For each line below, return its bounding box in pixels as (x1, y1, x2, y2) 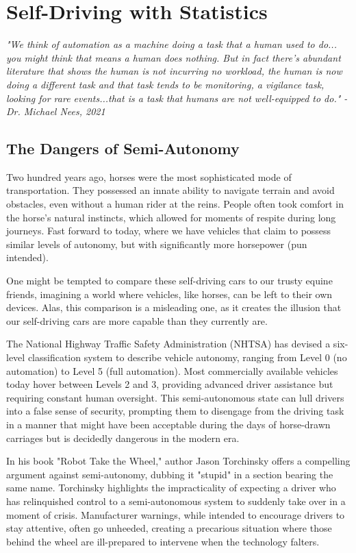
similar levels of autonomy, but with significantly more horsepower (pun (6, 236, 307, 251)
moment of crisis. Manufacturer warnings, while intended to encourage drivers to (6, 507, 345, 521)
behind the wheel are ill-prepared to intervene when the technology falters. (6, 534, 320, 548)
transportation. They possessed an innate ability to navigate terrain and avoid (6, 183, 335, 197)
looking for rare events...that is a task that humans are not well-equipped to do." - (6, 90, 348, 105)
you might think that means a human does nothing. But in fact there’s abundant (6, 50, 341, 64)
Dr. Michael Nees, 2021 (6, 104, 105, 119)
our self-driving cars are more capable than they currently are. (6, 313, 268, 328)
